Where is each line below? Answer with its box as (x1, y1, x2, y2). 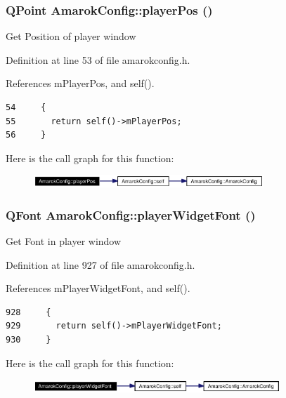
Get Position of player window (6, 29, 136, 44)
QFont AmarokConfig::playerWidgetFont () (6, 206, 256, 223)
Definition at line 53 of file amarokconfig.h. (6, 52, 190, 67)
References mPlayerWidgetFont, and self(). (6, 281, 190, 296)
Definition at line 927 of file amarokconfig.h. (6, 257, 195, 272)
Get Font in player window (6, 234, 122, 248)
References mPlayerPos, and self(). (6, 76, 155, 91)
